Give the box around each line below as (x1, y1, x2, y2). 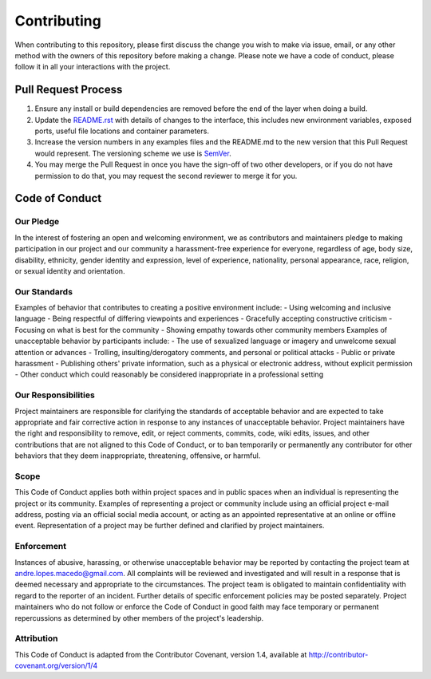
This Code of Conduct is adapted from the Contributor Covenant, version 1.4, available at (14, 649, 307, 659)
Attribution (14, 633, 58, 644)
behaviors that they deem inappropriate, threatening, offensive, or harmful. (14, 451, 261, 460)
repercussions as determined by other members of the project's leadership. (14, 613, 264, 622)
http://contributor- (308, 649, 369, 659)
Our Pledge (14, 216, 60, 227)
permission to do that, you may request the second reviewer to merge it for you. (34, 171, 298, 180)
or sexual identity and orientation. (14, 266, 125, 275)
